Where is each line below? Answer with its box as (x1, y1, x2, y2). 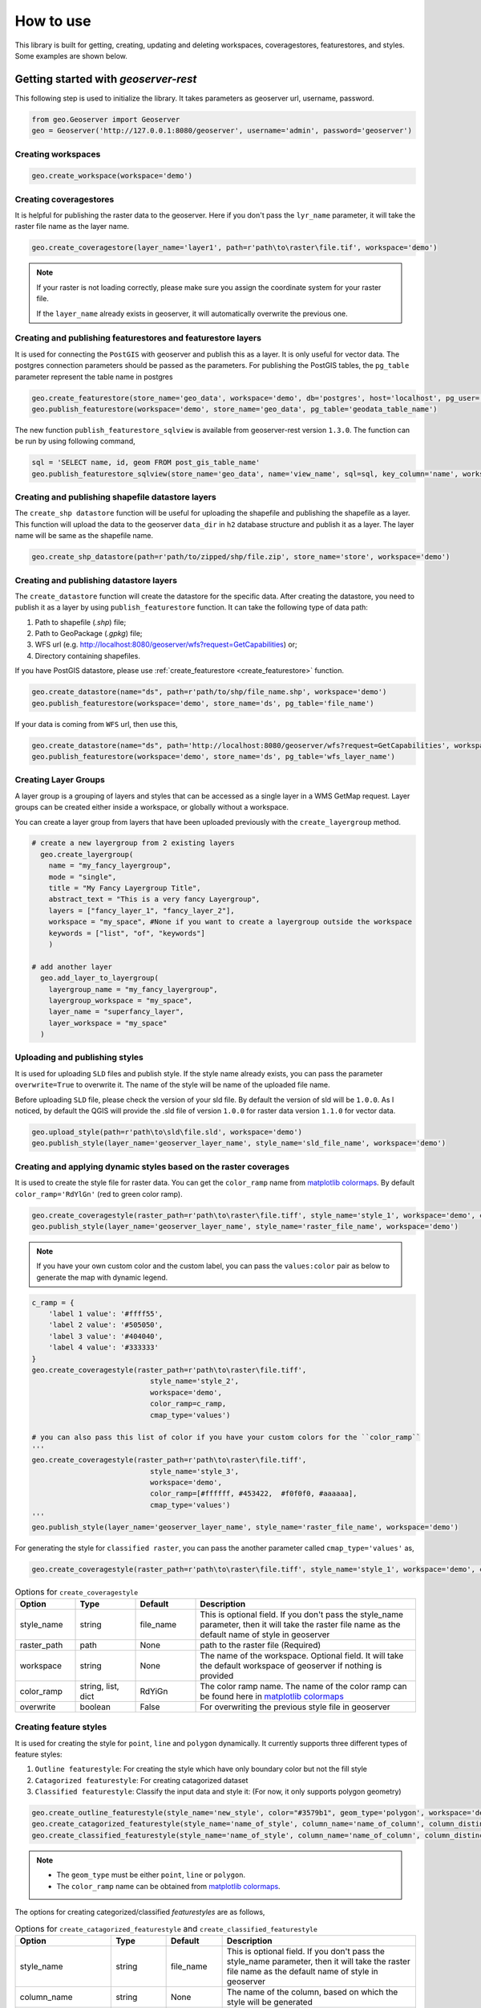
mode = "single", (48, 872, 117, 881)
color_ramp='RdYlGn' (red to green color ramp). (14, 1189, 184, 1198)
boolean (79, 1701, 111, 1712)
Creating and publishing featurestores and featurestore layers (14, 333, 262, 344)
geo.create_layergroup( (40, 850, 134, 859)
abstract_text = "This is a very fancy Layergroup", (48, 895, 261, 904)
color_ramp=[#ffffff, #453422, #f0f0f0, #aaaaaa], (149, 1489, 358, 1498)
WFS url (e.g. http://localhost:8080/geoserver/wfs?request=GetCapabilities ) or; (34, 639, 297, 650)
